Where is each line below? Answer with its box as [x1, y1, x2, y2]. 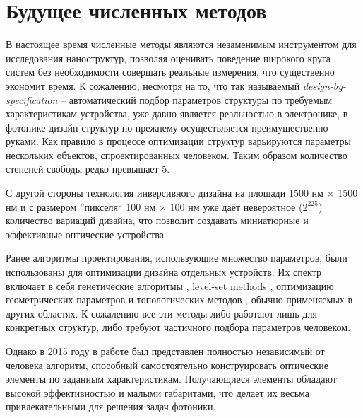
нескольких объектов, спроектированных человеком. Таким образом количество [6, 147, 347, 162]
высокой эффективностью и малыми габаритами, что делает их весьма [6, 385, 310, 400]
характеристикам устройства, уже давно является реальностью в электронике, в [6, 106, 348, 121]
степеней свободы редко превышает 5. [6, 161, 170, 176]
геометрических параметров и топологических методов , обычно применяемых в [6, 292, 353, 307]
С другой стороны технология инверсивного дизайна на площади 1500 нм [6, 185, 323, 200]
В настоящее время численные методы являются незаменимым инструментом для [6, 37, 357, 52]
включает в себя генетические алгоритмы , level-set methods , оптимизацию [6, 278, 334, 293]
